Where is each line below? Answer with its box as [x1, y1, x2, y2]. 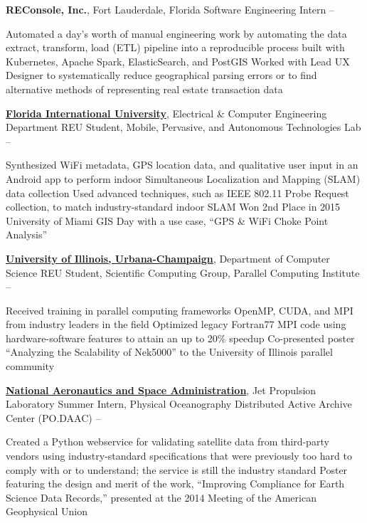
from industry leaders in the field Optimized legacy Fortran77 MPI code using [6, 317, 346, 332]
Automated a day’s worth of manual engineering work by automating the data [6, 26, 347, 41]
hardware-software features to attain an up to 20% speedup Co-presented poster [6, 330, 355, 345]
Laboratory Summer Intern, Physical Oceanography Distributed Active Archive [6, 396, 352, 411]
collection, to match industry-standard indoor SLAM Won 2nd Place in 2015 [6, 199, 341, 214]
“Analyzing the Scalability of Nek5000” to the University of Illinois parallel [6, 344, 333, 359]
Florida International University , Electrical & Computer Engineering [6, 105, 327, 120]
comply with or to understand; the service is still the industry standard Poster [6, 462, 348, 477]
